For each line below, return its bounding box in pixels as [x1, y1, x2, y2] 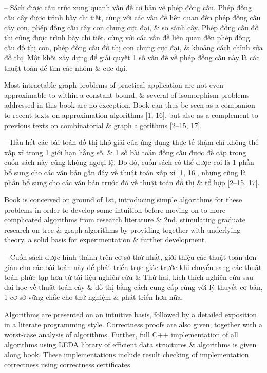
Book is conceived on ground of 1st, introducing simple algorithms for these [4, 194, 242, 205]
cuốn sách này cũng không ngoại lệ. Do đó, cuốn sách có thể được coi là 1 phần [4, 157, 254, 168]
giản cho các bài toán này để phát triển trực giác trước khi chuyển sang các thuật [4, 261, 262, 272]
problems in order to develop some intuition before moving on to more [4, 204, 225, 215]
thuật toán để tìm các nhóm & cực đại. [4, 62, 127, 73]
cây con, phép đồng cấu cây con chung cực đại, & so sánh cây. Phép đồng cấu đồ [4, 22, 259, 33]
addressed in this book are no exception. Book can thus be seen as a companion [4, 99, 255, 110]
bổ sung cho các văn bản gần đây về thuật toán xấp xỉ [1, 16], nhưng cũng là [4, 167, 246, 177]
